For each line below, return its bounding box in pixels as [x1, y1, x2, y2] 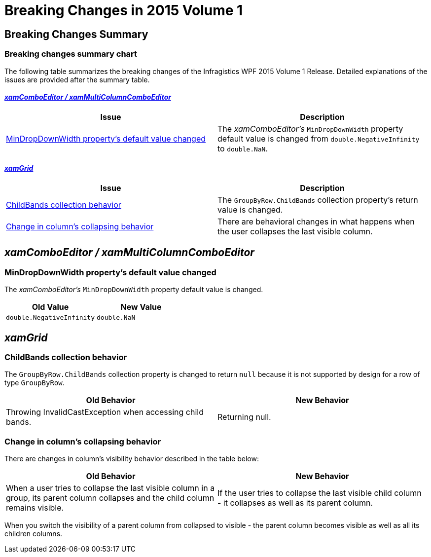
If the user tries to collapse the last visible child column [217, 488, 422, 498]
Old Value [32, 302, 69, 312]
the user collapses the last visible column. [217, 226, 373, 236]
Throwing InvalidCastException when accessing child [6, 407, 204, 417]
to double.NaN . [217, 143, 268, 153]
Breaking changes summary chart [4, 49, 138, 59]
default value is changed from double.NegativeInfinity [217, 133, 420, 144]
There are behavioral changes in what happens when [217, 216, 415, 226]
